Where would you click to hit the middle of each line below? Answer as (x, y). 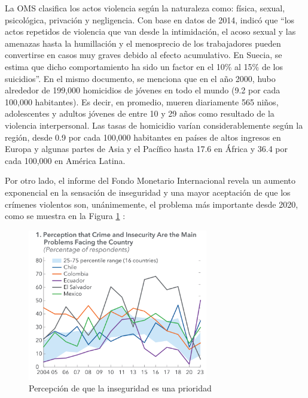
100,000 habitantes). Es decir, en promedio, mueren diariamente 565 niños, (142, 101)
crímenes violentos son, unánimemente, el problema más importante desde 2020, (152, 204)
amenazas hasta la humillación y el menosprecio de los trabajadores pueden (143, 43)
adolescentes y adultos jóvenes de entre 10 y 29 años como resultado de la (140, 113)
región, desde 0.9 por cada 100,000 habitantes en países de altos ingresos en (143, 137)
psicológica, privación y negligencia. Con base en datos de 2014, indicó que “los (150, 19)
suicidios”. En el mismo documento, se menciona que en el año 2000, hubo (140, 78)
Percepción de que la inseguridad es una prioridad (120, 388)
